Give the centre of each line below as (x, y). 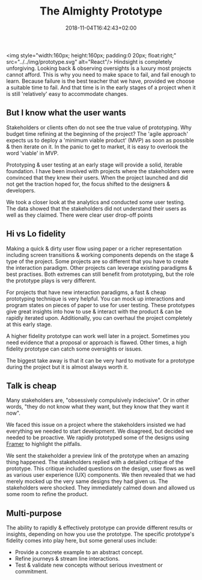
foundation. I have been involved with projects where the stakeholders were (100, 171)
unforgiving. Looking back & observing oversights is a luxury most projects (99, 68)
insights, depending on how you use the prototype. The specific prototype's (100, 534)
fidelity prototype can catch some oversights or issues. (75, 349)
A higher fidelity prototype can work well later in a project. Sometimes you (98, 336)
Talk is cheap (32, 385)
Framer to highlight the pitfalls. (44, 444)
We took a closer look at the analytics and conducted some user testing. (96, 202)
